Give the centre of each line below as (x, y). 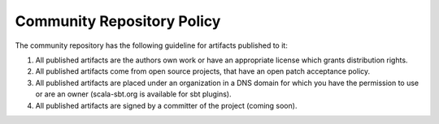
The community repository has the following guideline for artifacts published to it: (151, 45)
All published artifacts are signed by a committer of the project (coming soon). (166, 105)
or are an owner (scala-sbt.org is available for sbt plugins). (133, 94)
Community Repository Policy (118, 21)
